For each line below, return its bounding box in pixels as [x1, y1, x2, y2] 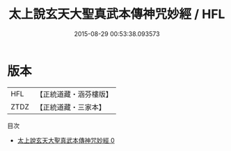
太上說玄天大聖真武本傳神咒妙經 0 [17, 136, 115, 144]
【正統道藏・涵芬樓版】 [35, 89, 113, 99]
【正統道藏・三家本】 [35, 102, 106, 112]
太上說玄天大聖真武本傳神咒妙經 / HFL [8, 6, 225, 22]
